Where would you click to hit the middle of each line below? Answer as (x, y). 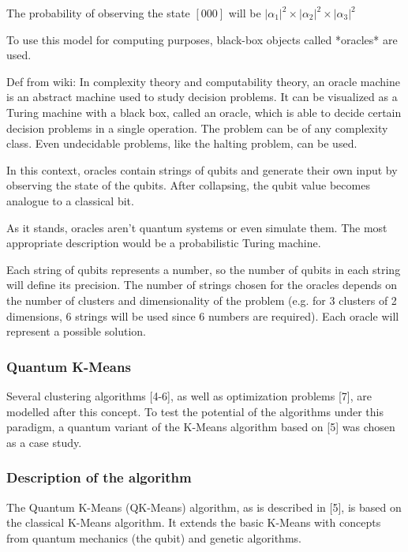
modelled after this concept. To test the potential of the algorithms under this (195, 411)
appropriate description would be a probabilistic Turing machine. (164, 243)
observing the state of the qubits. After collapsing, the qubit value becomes (188, 185)
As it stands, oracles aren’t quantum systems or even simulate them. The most (197, 227)
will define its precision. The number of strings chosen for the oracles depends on (202, 285)
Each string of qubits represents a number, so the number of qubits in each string (204, 269)
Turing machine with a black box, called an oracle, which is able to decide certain (204, 112)
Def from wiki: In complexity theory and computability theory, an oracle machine (203, 81)
